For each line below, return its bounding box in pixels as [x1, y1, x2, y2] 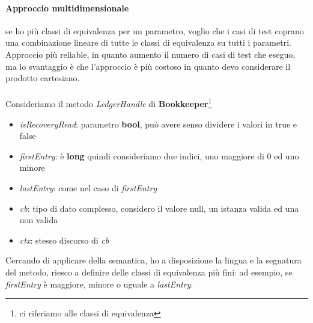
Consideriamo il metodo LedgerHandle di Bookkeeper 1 [5, 96, 212, 110]
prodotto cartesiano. [5, 72, 80, 84]
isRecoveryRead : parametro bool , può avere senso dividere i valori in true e [19, 117, 297, 130]
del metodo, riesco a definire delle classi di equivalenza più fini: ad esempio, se [5, 265, 293, 278]
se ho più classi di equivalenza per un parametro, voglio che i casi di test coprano [5, 24, 304, 37]
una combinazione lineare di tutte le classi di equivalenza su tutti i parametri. [5, 36, 291, 49]
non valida [19, 214, 58, 226]
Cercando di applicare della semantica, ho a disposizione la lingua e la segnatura [5, 254, 302, 266]
